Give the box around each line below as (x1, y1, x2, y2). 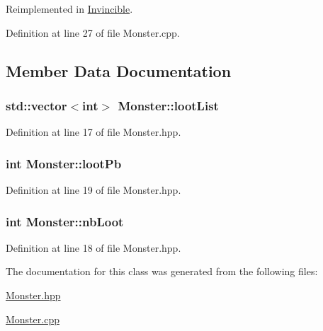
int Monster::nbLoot (6, 212, 124, 230)
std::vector (6, 96, 67, 114)
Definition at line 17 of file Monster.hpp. (6, 124, 181, 139)
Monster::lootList (118, 96, 219, 114)
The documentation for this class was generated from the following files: (6, 264, 318, 279)
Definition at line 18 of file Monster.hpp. (6, 240, 181, 255)
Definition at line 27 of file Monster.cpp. (6, 25, 180, 40)
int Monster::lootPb (6, 154, 122, 172)
